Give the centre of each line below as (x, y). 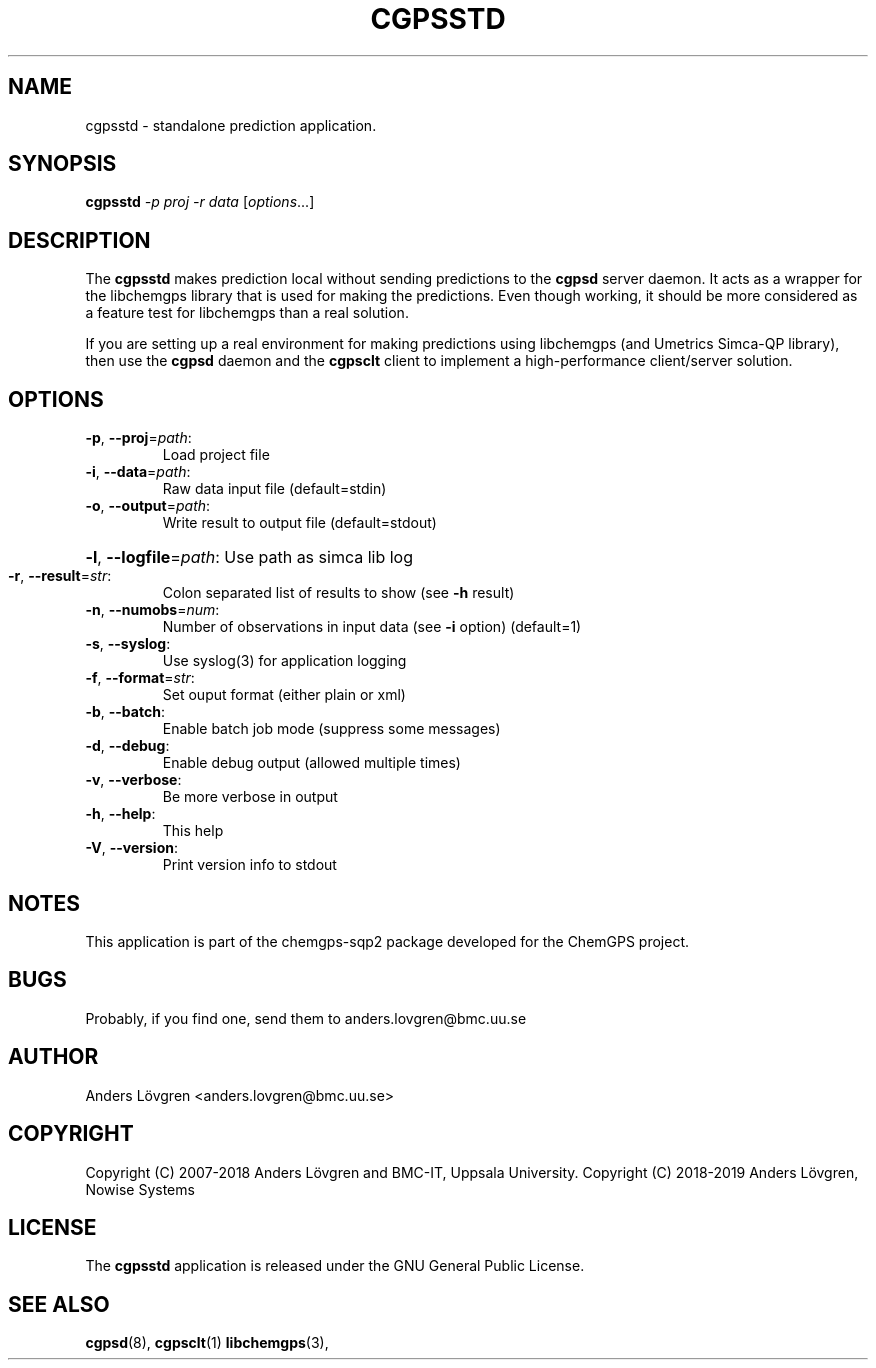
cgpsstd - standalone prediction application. (231, 125)
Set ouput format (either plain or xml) (284, 695)
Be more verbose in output (250, 797)
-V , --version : (132, 848)
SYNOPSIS (62, 164)
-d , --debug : (127, 746)
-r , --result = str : (60, 576)
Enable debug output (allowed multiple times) (311, 763)
